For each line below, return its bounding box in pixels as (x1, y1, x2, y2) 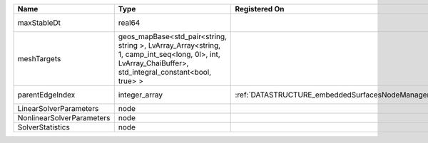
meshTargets (17, 54, 61, 63)
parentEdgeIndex (17, 90, 76, 100)
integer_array (118, 90, 163, 100)
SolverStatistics (17, 122, 71, 132)
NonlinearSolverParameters (17, 113, 111, 122)
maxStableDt (17, 18, 61, 28)
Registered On (235, 4, 285, 14)
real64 (118, 18, 141, 28)
